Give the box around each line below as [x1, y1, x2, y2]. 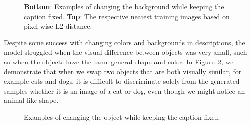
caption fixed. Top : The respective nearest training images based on [24, 11, 230, 21]
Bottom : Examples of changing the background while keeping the [24, 1, 224, 11]
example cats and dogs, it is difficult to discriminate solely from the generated [4, 76, 240, 86]
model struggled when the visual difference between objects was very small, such [4, 47, 247, 57]
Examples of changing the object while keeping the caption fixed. [24, 111, 220, 122]
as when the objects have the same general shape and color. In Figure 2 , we [4, 56, 234, 66]
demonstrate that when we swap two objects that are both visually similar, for [4, 66, 242, 76]
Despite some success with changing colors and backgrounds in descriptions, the [4, 37, 245, 47]
